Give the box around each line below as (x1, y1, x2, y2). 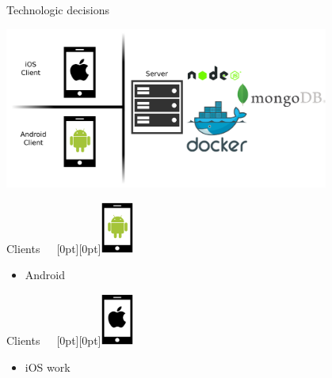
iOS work (25, 358, 71, 375)
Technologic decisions (6, 2, 110, 17)
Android (25, 266, 66, 283)
